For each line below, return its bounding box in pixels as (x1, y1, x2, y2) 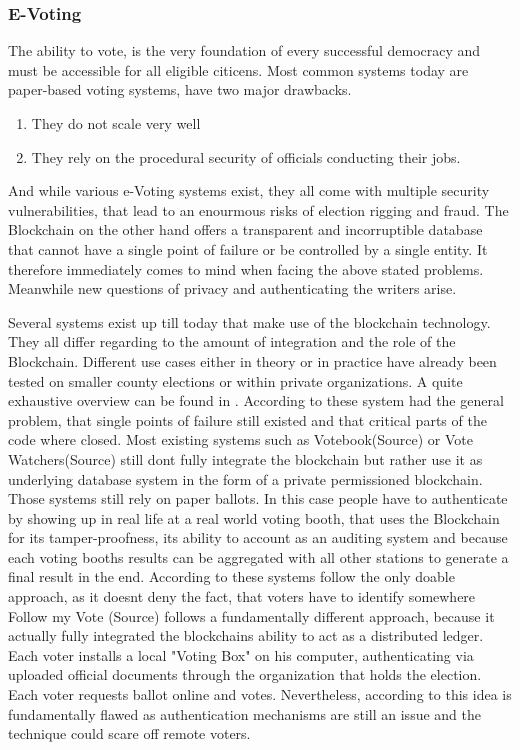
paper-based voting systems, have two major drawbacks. (8, 79, 352, 100)
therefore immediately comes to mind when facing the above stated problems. (8, 258, 484, 279)
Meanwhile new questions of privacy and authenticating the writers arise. (8, 278, 457, 299)
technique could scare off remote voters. (8, 723, 251, 744)
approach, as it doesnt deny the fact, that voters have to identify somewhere (8, 586, 476, 607)
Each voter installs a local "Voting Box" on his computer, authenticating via (8, 644, 474, 665)
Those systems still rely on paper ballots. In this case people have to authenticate (8, 488, 508, 509)
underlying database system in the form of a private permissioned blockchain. (8, 468, 483, 489)
